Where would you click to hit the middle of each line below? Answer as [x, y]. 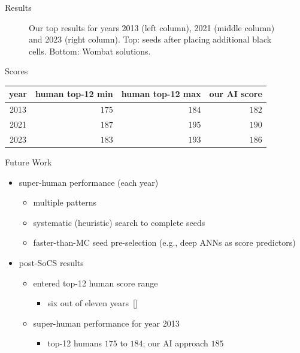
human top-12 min [74, 94]
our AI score [236, 94]
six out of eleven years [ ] [93, 303]
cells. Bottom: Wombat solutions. [90, 51]
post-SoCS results [51, 263]
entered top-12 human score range [96, 283]
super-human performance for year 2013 [106, 323]
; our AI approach [175, 343]
